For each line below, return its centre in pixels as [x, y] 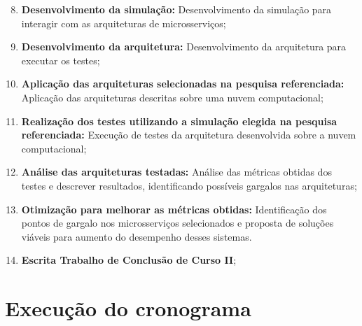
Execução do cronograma [128, 308]
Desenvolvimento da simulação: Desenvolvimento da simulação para [176, 9]
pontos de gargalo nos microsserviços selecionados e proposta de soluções [177, 223]
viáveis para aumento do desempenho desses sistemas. [137, 236]
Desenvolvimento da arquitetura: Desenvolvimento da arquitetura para [184, 47]
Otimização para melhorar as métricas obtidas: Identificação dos [174, 209]
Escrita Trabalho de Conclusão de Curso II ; [129, 260]
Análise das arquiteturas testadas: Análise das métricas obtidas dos [176, 172]
